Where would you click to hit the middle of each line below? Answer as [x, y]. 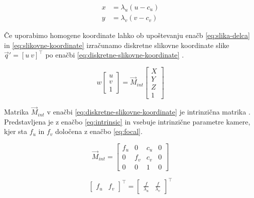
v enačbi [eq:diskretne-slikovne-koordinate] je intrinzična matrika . [149, 112]
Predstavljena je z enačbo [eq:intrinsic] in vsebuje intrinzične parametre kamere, [127, 121]
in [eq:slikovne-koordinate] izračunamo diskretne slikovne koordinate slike [117, 45]
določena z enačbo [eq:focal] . [99, 131]
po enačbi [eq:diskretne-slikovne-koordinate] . [115, 55]
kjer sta [16, 131]
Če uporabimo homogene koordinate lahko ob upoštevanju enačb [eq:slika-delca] [127, 35]
